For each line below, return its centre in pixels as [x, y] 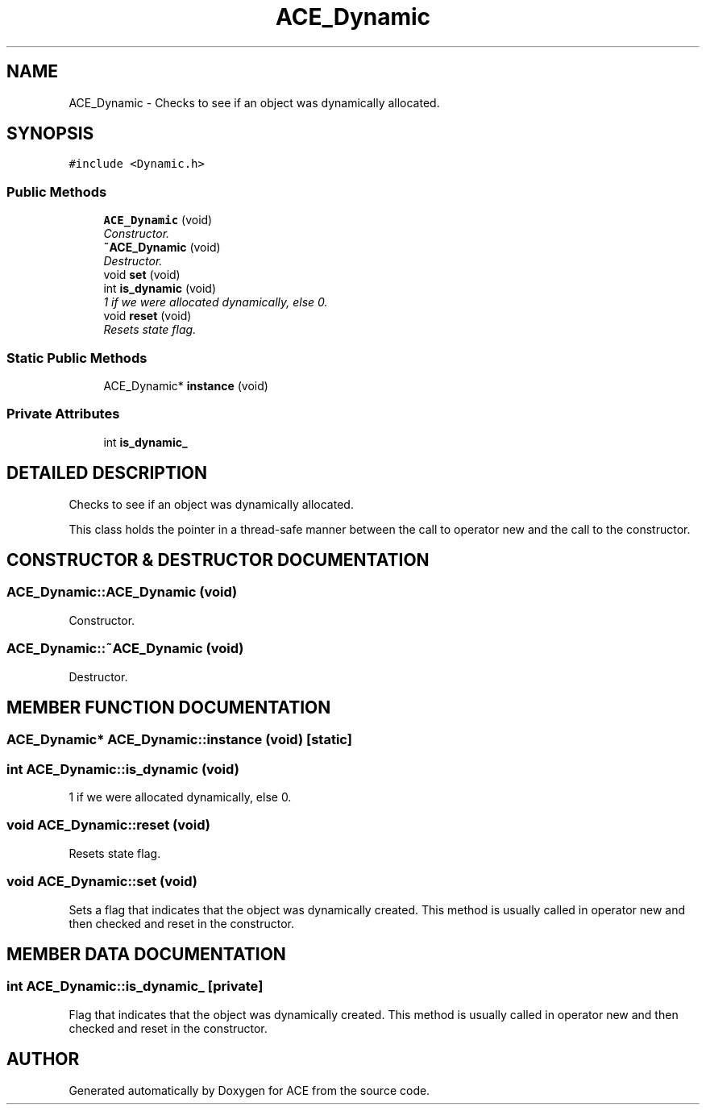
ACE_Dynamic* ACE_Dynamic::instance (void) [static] [179, 740]
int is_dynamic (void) [160, 289]
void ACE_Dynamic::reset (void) [109, 825]
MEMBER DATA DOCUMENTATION [146, 955]
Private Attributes [63, 414]
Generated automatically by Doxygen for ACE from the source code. [249, 1090]
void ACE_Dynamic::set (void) [102, 882]
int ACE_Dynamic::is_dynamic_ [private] [135, 986]
